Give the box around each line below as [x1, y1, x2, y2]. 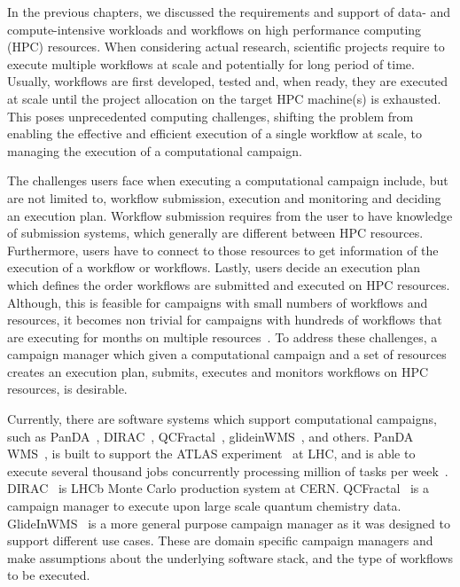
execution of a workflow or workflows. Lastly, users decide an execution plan [7, 258, 421, 277]
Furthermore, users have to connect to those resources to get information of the [7, 240, 439, 259]
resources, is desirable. [7, 380, 128, 398]
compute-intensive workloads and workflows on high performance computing [7, 20, 422, 38]
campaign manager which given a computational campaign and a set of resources [7, 345, 447, 364]
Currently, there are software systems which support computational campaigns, [7, 410, 437, 428]
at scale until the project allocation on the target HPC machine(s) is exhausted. [7, 89, 441, 107]
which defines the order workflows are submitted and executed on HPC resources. [7, 275, 450, 293]
